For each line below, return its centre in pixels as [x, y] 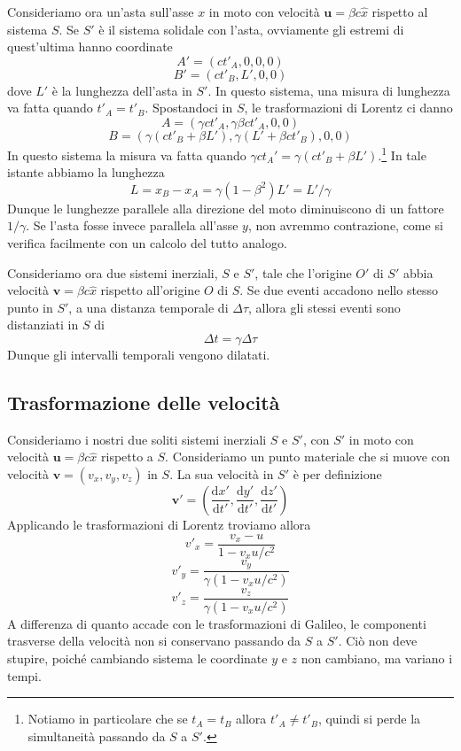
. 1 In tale [402, 153]
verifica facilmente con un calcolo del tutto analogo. [147, 243]
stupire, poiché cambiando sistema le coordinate [137, 658]
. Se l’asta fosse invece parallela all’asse [132, 225]
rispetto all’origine [150, 290]
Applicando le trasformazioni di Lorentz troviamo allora [159, 524]
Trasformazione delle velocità [144, 402]
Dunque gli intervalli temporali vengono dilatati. [139, 354]
